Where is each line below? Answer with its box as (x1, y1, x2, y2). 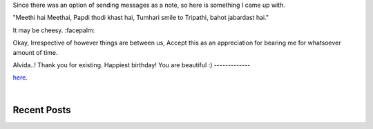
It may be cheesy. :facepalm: (12, 26, 95, 34)
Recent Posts (12, 104, 72, 116)
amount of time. (12, 48, 58, 56)
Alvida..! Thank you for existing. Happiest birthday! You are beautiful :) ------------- (12, 60, 251, 69)
